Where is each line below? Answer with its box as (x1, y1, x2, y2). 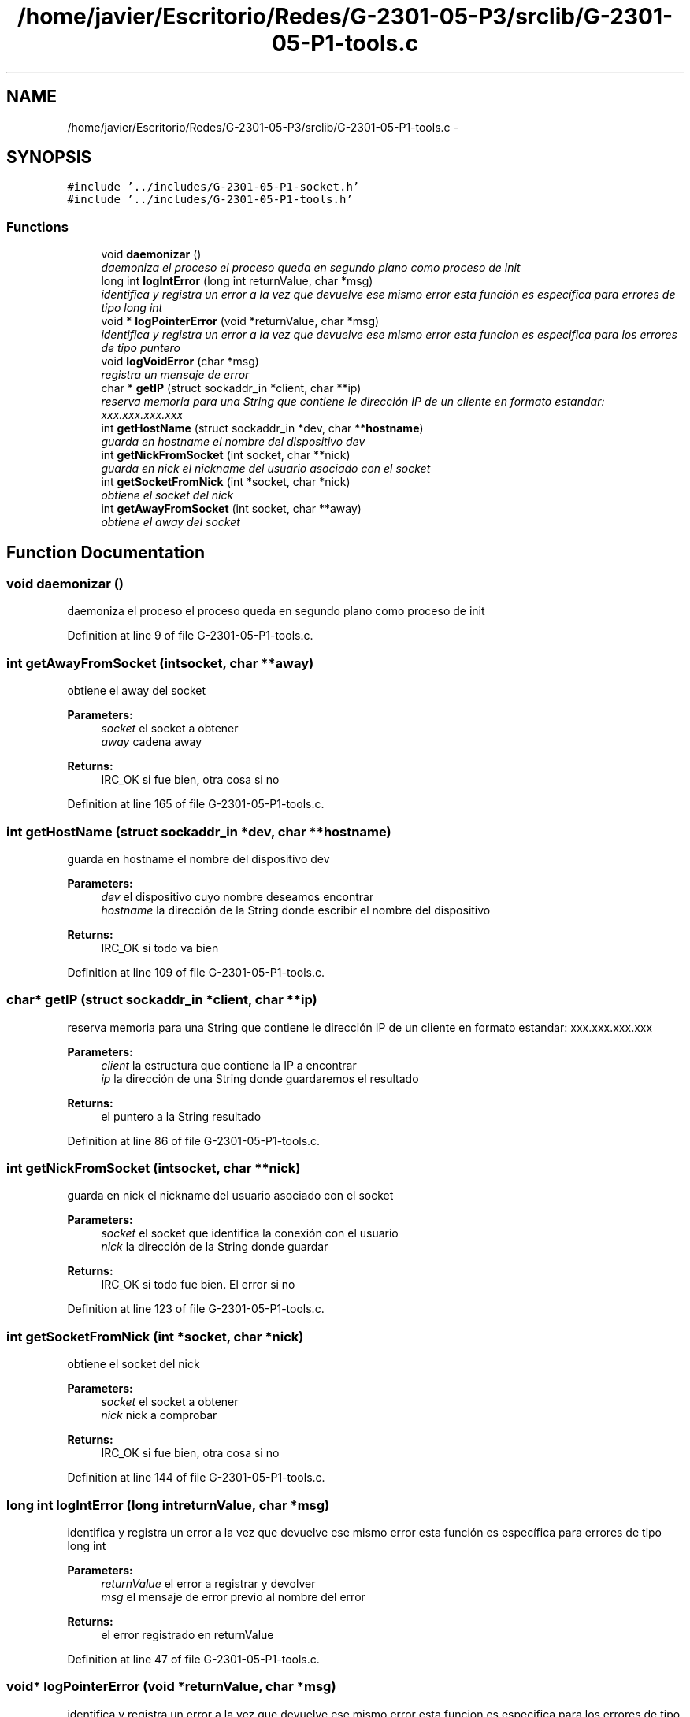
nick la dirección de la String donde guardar (101, 1240, 328, 1254)
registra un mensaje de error (101, 368, 250, 382)
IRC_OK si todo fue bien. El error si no (101, 1278, 295, 1292)
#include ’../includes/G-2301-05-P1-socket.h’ (67, 180, 360, 194)
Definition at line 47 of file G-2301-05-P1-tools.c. (67, 1652, 320, 1666)
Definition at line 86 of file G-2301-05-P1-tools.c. (67, 1133, 321, 1148)
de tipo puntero (101, 341, 180, 355)
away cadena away (101, 735, 202, 749)
